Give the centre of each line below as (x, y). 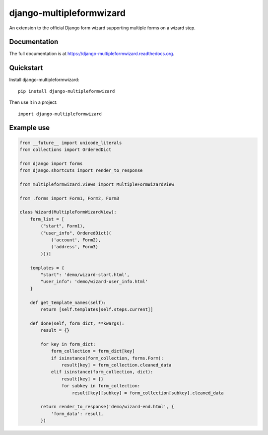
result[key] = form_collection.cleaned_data (116, 365)
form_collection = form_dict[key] (93, 351)
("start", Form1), (63, 226)
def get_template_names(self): (68, 302)
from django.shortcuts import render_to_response (81, 171)
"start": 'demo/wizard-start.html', (85, 275)
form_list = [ (47, 219)
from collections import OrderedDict (66, 149)
